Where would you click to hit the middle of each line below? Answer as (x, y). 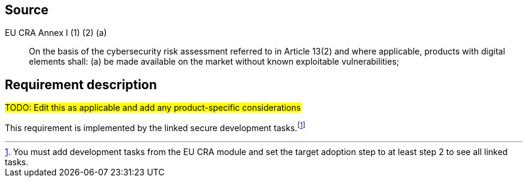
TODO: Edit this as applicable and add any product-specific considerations (153, 108)
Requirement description (81, 84)
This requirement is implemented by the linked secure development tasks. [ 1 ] (155, 127)
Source (27, 10)
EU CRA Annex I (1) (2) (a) (56, 33)
